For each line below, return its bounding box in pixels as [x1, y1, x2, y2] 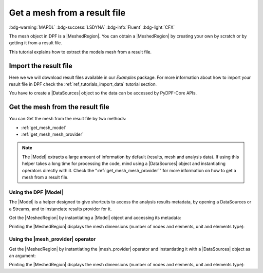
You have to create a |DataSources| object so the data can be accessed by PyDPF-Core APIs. [9, 90, 197, 96]
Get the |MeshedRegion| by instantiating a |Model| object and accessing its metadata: [9, 215, 181, 220]
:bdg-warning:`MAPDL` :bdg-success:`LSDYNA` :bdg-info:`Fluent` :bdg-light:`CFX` [9, 24, 175, 30]
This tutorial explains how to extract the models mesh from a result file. [9, 49, 152, 55]
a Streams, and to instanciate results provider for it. [9, 206, 112, 212]
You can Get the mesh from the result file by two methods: [9, 116, 127, 122]
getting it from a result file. [9, 40, 62, 46]
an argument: [9, 253, 36, 258]
